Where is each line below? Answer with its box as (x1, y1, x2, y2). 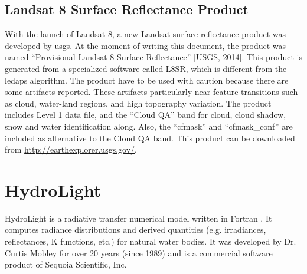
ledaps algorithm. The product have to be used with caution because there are (5, 74, 289, 86)
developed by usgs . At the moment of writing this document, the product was (5, 39, 286, 51)
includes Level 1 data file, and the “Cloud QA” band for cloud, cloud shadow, (5, 108, 286, 121)
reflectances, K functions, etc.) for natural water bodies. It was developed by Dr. (5, 235, 296, 247)
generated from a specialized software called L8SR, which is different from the (5, 62, 287, 74)
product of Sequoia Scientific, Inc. (5, 258, 127, 270)
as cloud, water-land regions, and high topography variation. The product (5, 97, 272, 109)
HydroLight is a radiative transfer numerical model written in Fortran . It (5, 212, 272, 224)
